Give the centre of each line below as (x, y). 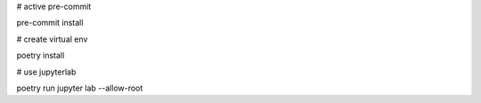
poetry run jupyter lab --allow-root (80, 88)
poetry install (41, 55)
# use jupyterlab (46, 72)
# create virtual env (52, 39)
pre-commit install (50, 23)
